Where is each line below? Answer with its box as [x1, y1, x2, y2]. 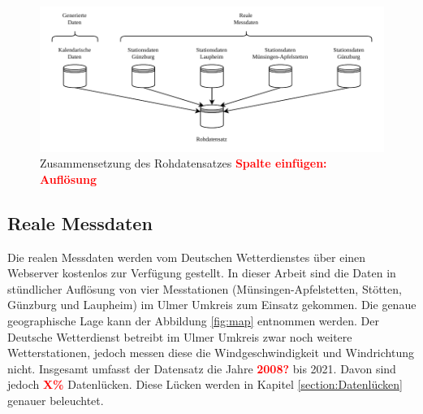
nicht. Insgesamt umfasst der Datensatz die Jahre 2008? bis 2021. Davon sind [7, 360, 396, 377]
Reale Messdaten [7, 210, 153, 235]
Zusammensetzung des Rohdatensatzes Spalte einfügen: [40, 155, 327, 172]
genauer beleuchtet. [7, 391, 104, 408]
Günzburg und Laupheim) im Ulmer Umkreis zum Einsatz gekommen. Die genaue [7, 296, 417, 313]
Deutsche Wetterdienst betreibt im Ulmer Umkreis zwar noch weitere [7, 328, 352, 345]
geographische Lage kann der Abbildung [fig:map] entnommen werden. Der [7, 312, 379, 329]
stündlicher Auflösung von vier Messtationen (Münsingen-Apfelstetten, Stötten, [7, 280, 402, 297]
